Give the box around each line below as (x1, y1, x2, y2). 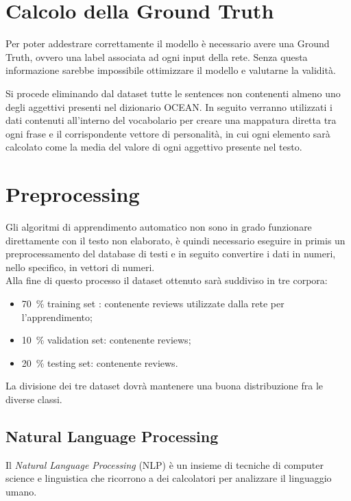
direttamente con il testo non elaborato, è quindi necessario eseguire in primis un (5, 233, 346, 247)
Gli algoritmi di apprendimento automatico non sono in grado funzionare (5, 220, 312, 233)
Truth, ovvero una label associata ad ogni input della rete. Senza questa (5, 49, 308, 64)
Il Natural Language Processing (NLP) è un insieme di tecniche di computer (5, 457, 324, 472)
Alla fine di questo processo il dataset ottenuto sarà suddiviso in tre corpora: (5, 273, 328, 287)
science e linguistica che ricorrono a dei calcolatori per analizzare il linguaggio (5, 471, 332, 485)
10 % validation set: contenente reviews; (21, 333, 191, 347)
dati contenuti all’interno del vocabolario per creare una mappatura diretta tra (5, 113, 337, 127)
